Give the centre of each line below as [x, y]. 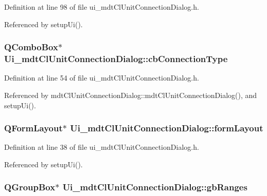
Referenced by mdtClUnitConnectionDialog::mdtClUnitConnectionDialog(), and [131, 95]
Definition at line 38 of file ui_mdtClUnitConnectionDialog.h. [102, 147]
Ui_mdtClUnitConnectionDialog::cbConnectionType [116, 59]
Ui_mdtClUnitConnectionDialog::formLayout [167, 128]
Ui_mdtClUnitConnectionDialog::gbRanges [155, 187]
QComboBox [31, 47]
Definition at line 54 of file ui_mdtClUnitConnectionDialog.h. [102, 78]
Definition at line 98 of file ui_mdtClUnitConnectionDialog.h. [102, 7]
